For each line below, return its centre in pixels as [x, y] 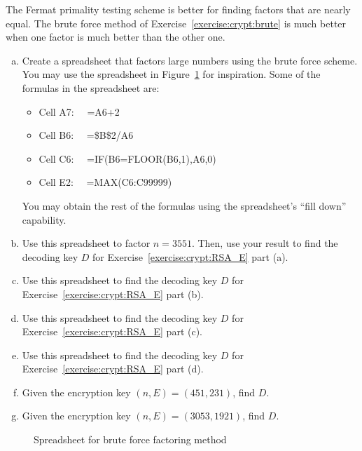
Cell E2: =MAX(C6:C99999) [105, 182]
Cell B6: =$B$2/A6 [86, 135]
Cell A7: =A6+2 [79, 111]
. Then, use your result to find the [265, 243]
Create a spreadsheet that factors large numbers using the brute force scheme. [190, 60]
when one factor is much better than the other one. [116, 37]
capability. [44, 219]
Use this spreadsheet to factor [86, 243]
